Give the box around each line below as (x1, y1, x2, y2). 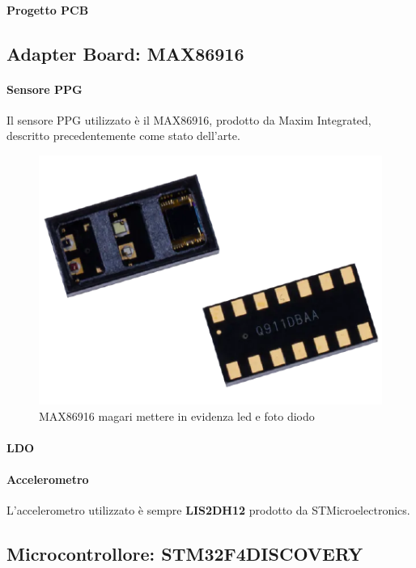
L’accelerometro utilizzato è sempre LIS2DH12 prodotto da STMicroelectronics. (6, 502, 410, 519)
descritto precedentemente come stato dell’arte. (6, 127, 240, 144)
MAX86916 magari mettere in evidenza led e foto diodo (39, 407, 315, 424)
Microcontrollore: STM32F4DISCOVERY (6, 541, 363, 566)
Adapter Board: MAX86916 (6, 40, 244, 66)
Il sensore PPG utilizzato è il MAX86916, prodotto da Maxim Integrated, (6, 111, 371, 128)
